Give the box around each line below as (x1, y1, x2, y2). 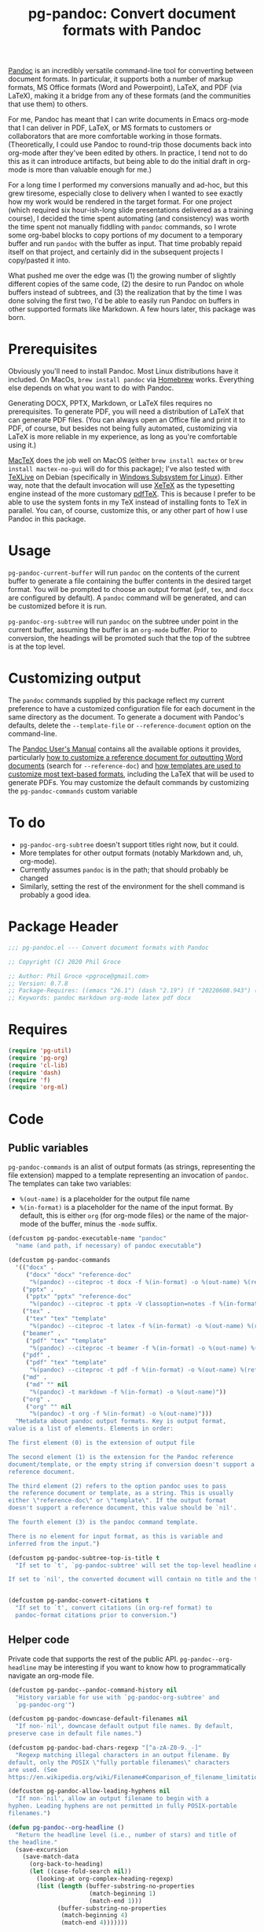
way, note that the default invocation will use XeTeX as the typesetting (8, 481, 236, 490)
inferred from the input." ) (8, 1539, 101, 1547)
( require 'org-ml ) (8, 1083, 68, 1092)
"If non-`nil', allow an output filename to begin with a (15, 1795, 210, 1803)
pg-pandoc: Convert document (27, 5, 236, 23)
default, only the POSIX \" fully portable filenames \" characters (8, 1759, 230, 1766)
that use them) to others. (8, 99, 89, 109)
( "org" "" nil (25, 1402, 72, 1411)
